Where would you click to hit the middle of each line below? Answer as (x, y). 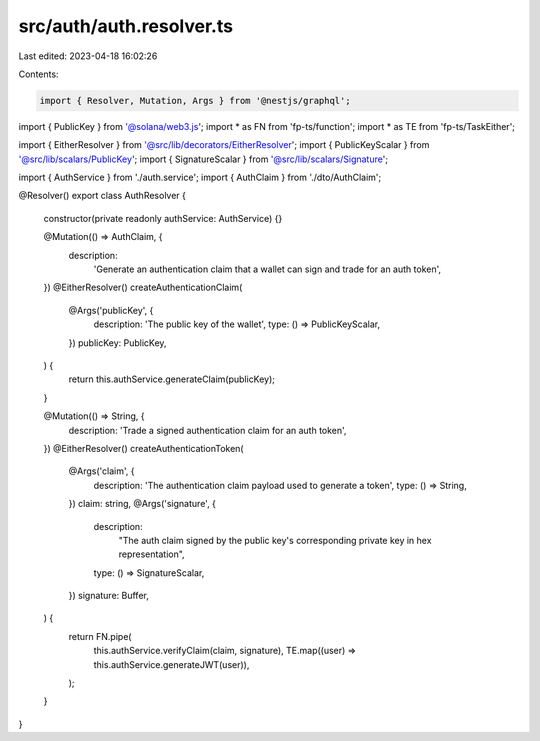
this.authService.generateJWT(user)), (171, 664)
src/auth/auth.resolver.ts (126, 26)
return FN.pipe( (100, 636)
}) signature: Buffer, (108, 596)
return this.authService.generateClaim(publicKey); (171, 379)
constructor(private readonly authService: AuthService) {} (163, 218)
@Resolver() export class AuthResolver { (102, 196)
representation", (151, 554)
